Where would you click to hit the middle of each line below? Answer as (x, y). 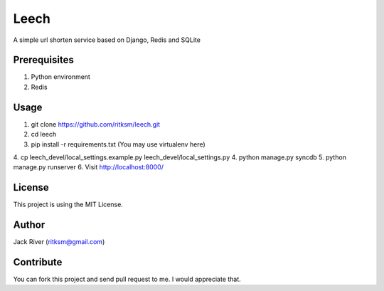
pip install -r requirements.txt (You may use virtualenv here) (118, 144)
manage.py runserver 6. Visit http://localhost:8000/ (88, 167)
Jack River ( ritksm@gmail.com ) (59, 242)
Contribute (38, 262)
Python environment (60, 77)
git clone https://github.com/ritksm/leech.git (95, 124)
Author (29, 225)
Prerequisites (43, 60)
